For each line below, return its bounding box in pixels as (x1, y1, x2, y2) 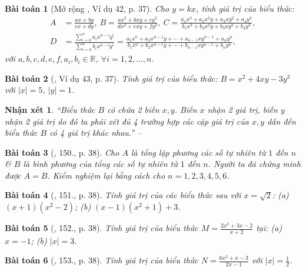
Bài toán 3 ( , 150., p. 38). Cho (5, 146, 119, 158)
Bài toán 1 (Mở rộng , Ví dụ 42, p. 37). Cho (5, 2, 169, 14)
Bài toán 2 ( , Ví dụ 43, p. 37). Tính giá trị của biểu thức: (5, 72, 218, 84)
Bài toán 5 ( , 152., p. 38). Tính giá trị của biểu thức (5, 222, 198, 234)
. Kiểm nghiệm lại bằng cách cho (47, 169, 165, 181)
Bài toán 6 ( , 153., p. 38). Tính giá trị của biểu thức (5, 254, 198, 266)
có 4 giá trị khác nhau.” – (49, 126, 142, 139)
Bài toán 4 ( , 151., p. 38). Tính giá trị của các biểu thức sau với (5, 189, 241, 201)
